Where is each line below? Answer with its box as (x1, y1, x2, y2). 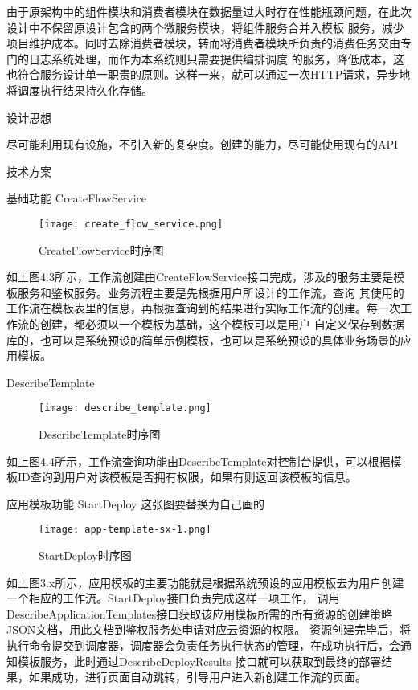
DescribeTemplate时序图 (39, 426, 161, 442)
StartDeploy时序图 (39, 547, 132, 564)
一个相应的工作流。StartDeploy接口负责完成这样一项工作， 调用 (6, 590, 340, 606)
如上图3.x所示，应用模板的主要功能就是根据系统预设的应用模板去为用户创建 (6, 574, 404, 590)
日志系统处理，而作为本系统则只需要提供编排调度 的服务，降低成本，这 (28, 50, 404, 67)
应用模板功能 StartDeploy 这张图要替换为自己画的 (6, 495, 265, 512)
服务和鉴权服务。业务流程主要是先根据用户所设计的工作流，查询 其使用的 (17, 284, 404, 300)
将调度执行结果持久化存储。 (6, 81, 153, 98)
